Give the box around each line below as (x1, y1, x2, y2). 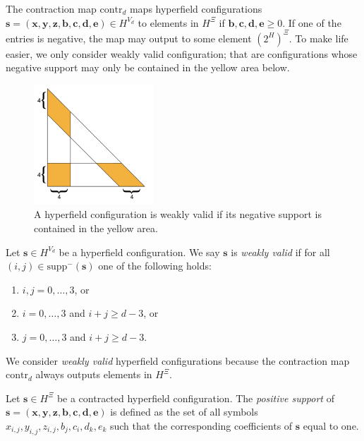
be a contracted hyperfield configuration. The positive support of (56, 390, 334, 405)
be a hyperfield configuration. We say (59, 244, 220, 259)
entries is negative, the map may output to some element (6, 30, 252, 45)
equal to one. (303, 418, 359, 433)
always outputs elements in (35, 367, 152, 382)
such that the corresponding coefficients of (109, 418, 293, 433)
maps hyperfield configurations (129, 1, 262, 16)
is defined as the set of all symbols (110, 404, 258, 419)
